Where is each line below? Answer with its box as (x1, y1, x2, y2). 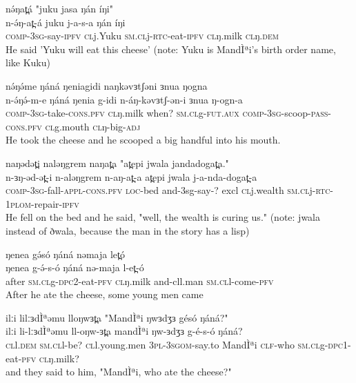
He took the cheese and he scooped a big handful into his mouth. (6, 132, 281, 147)
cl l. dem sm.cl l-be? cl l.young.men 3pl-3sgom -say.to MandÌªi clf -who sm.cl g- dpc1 (6, 337, 348, 352)
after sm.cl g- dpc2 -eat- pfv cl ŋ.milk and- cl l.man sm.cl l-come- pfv (6, 273, 274, 288)
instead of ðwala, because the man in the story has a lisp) (6, 223, 250, 237)
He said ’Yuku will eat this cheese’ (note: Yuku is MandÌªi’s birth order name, (6, 41, 336, 56)
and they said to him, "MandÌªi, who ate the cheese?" (6, 364, 232, 379)
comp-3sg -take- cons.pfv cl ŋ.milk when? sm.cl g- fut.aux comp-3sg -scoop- (6, 106, 311, 120)
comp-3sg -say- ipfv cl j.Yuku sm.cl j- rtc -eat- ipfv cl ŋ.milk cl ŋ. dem (6, 28, 279, 43)
